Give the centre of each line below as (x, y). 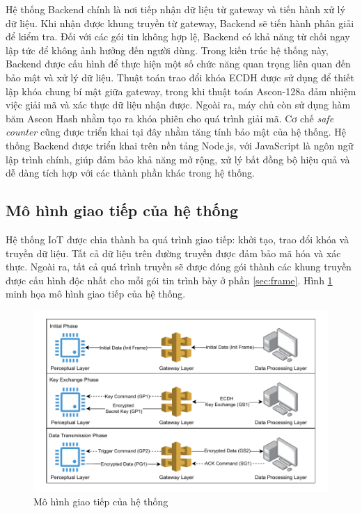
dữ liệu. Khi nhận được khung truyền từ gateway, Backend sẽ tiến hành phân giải (180, 23)
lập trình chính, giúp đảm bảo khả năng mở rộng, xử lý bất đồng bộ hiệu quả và (178, 159)
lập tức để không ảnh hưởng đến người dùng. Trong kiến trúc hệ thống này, (167, 50)
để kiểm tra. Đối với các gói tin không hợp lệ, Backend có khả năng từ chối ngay (178, 36)
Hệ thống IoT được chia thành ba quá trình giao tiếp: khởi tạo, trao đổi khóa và (178, 239)
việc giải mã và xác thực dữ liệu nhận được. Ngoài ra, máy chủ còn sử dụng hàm (178, 105)
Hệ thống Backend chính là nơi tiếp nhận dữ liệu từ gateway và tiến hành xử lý (175, 9)
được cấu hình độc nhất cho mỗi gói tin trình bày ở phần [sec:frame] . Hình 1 (169, 280)
